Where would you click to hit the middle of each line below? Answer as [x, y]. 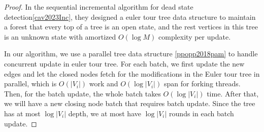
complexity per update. [195, 36]
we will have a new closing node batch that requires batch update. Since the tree [130, 103]
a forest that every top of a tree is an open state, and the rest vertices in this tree [131, 27]
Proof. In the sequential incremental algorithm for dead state [99, 7]
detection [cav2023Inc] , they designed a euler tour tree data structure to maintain [130, 16]
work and [104, 84]
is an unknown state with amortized [60, 36]
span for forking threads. [202, 84]
